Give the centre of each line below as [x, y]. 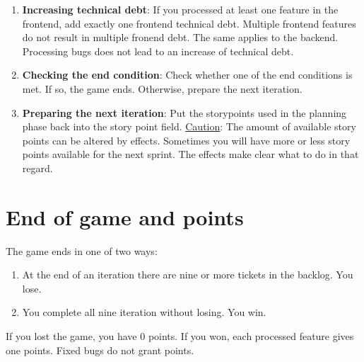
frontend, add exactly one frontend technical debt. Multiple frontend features [189, 23]
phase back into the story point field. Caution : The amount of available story [189, 126]
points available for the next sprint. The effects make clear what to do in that [190, 154]
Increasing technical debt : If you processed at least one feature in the [180, 9]
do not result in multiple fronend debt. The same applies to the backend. [180, 37]
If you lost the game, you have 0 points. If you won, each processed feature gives [180, 336]
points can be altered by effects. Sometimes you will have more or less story [186, 140]
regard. [37, 168]
